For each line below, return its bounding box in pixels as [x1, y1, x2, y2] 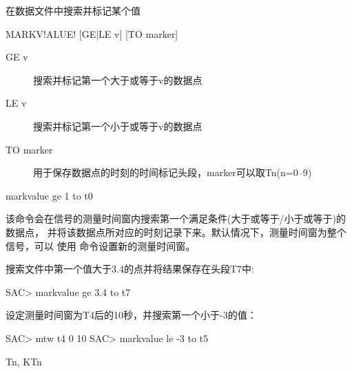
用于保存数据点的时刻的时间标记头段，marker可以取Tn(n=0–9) [33, 165, 312, 180]
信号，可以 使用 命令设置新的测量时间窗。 [6, 238, 196, 253]
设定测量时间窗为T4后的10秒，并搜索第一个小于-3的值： [6, 308, 257, 322]
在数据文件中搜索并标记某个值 [6, 3, 141, 17]
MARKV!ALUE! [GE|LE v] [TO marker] [6, 26, 178, 41]
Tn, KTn [6, 354, 42, 368]
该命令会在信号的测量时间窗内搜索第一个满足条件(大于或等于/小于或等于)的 [6, 211, 346, 226]
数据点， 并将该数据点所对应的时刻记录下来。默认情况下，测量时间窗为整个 [6, 224, 346, 239]
